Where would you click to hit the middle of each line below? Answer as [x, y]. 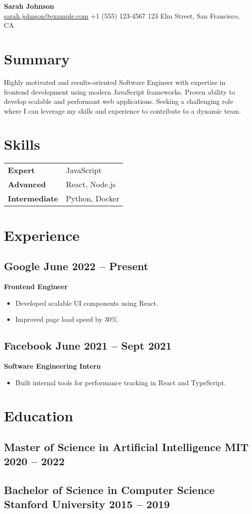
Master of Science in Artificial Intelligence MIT [126, 446]
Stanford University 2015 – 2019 [87, 504]
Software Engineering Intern [53, 366]
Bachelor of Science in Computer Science [109, 490]
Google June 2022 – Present [76, 266]
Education [39, 416]
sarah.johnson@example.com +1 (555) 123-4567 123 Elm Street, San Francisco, [122, 15]
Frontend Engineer [36, 286]
